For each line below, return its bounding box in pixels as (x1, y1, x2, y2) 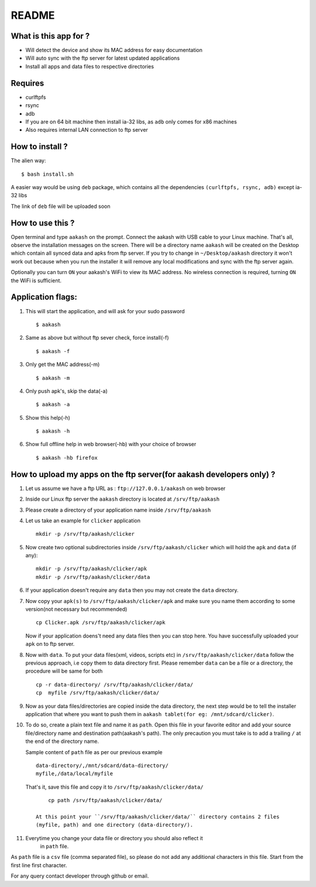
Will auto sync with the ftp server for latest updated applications (25, 54, 180, 61)
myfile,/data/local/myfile (36, 770, 114, 777)
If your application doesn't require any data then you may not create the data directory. (25, 587, 239, 594)
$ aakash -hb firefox (36, 454, 98, 461)
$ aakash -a (36, 401, 70, 408)
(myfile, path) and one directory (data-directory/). (36, 821, 193, 828)
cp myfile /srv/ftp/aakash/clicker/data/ (36, 690, 160, 696)
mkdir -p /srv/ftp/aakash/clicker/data (36, 574, 150, 580)
